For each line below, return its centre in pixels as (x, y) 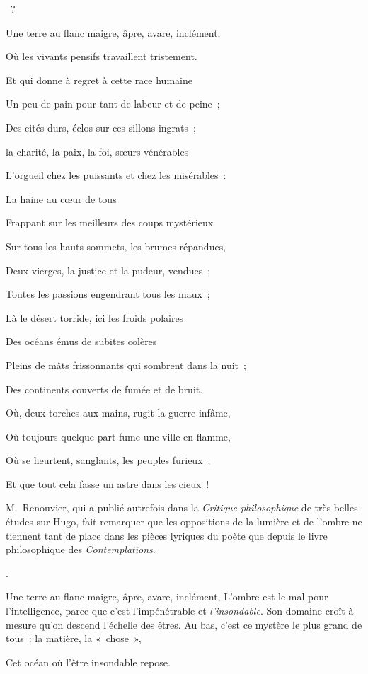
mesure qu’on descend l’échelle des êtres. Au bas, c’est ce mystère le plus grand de (184, 624)
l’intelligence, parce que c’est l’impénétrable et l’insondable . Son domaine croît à (180, 611)
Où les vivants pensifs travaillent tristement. (102, 56)
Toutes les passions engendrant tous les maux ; (108, 294)
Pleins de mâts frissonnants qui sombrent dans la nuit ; (126, 365)
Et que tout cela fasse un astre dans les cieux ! (108, 483)
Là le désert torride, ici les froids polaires (95, 317)
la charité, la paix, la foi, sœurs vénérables (97, 151)
